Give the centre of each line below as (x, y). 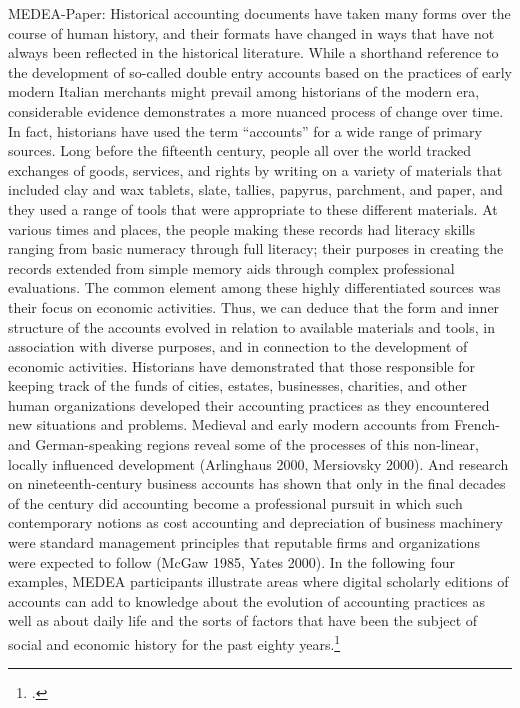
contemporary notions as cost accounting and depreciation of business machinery (255, 522)
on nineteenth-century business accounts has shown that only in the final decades (257, 483)
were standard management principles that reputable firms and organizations (244, 542)
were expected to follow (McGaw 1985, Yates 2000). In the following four (232, 561)
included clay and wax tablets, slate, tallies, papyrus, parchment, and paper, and (255, 189)
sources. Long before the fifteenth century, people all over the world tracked (239, 150)
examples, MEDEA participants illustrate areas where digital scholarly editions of (258, 581)
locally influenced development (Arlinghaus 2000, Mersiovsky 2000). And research (258, 463)
